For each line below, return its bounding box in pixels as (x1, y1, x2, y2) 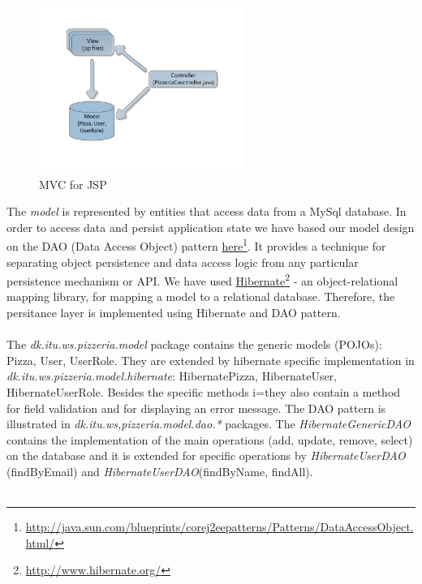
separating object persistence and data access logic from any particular (6, 253, 359, 270)
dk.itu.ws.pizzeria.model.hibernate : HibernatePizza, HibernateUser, (6, 367, 337, 384)
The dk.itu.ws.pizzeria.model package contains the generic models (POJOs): (6, 336, 382, 353)
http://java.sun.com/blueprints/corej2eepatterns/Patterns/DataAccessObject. (25, 518, 414, 535)
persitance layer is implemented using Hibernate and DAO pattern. (6, 303, 341, 320)
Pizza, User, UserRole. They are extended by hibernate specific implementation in (6, 351, 415, 368)
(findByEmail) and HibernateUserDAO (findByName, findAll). (6, 462, 313, 479)
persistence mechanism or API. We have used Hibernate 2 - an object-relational (6, 270, 398, 289)
